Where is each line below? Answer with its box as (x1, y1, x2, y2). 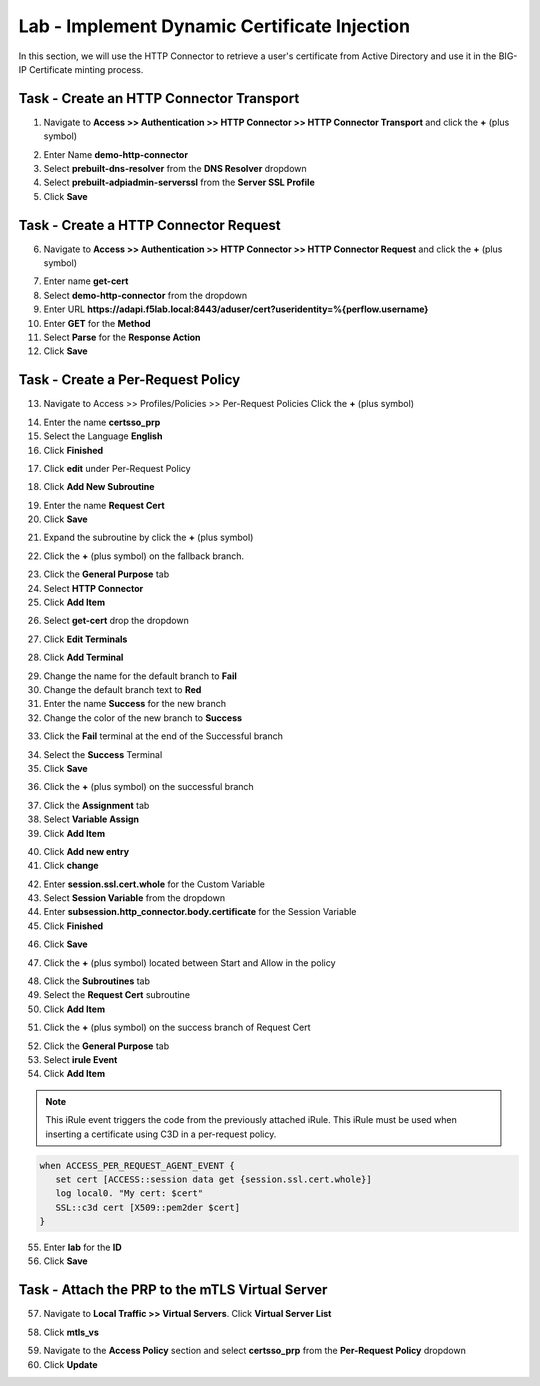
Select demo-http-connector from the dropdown (43, 289, 248, 301)
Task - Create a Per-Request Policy (18, 371, 241, 389)
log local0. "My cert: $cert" (55, 1188, 204, 1199)
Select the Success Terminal (43, 748, 163, 760)
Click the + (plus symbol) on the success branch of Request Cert (43, 1021, 311, 1034)
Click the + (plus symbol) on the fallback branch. (43, 550, 245, 562)
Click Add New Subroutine (43, 481, 155, 493)
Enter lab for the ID (43, 1241, 122, 1254)
